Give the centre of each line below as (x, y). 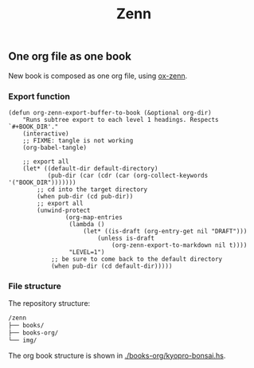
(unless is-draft (126, 238)
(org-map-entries (94, 217)
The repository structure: (49, 303)
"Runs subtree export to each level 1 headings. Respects (121, 119)
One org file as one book (70, 57)
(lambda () (87, 224)
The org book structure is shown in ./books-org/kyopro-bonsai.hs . (117, 355)
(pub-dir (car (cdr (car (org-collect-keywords (128, 175)
